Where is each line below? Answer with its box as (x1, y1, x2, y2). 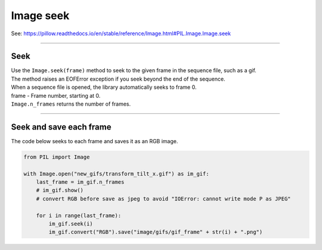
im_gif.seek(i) (48, 221, 94, 227)
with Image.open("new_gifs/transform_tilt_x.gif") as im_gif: (23, 170, 209, 177)
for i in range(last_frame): (36, 212, 122, 219)
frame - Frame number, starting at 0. (11, 92, 101, 99)
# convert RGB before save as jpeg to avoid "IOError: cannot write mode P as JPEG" (36, 195, 292, 202)
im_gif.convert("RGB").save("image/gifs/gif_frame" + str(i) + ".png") (48, 229, 263, 236)
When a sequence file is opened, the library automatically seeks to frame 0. (11, 84, 197, 91)
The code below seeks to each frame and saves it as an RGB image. (11, 137, 178, 144)
